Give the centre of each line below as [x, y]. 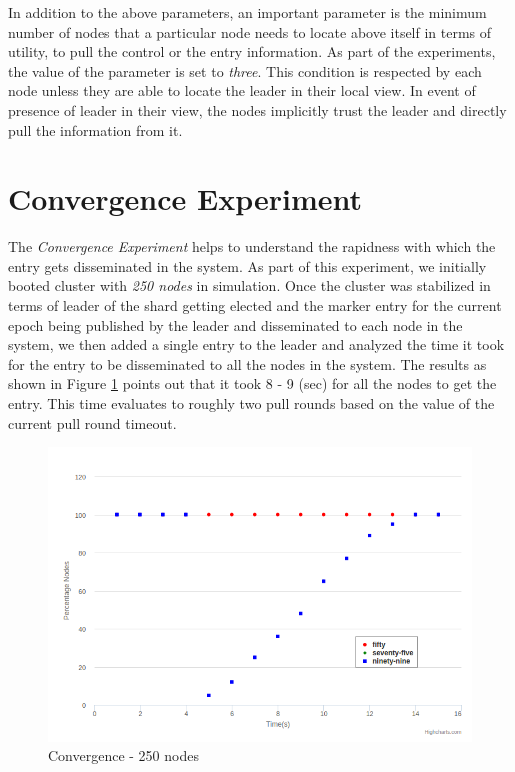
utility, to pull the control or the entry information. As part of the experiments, [252, 51]
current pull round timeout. [92, 422]
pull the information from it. [95, 129]
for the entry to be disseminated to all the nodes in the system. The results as [247, 363]
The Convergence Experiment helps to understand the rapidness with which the [252, 246]
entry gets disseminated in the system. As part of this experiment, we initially [247, 265]
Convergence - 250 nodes [123, 755]
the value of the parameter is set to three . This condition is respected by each [245, 70]
